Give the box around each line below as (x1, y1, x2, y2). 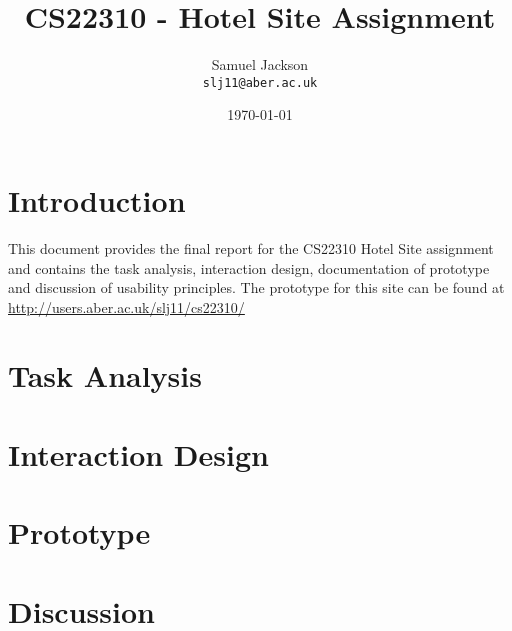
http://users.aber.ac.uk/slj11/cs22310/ (8, 296, 245, 317)
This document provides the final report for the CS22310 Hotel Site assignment (8, 237, 494, 258)
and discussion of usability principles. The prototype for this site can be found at (8, 277, 505, 298)
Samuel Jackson (211, 54, 309, 75)
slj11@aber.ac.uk (202, 75, 318, 90)
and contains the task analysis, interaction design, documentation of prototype (8, 257, 490, 278)
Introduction (8, 179, 186, 220)
